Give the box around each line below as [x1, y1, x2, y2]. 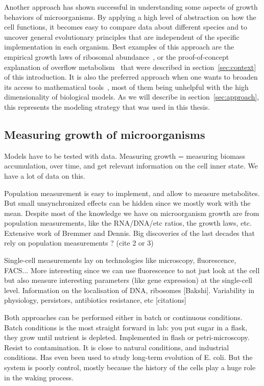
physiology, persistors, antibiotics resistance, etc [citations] [4, 295, 186, 305]
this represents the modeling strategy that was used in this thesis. [4, 101, 210, 112]
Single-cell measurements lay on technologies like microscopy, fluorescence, [4, 255, 236, 266]
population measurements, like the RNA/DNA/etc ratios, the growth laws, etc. [4, 218, 252, 228]
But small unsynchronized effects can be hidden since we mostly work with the [4, 198, 251, 208]
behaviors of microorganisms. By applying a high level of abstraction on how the [4, 11, 256, 22]
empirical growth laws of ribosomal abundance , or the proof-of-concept [4, 51, 229, 62]
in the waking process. [4, 372, 74, 382]
